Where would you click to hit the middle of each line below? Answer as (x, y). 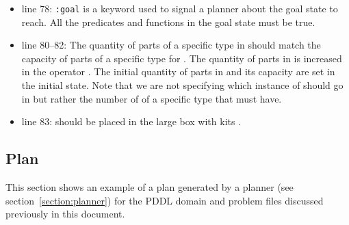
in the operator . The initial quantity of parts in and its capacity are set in (178, 71)
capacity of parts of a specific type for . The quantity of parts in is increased (182, 58)
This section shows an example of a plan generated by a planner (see (150, 187)
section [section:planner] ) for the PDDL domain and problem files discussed (165, 200)
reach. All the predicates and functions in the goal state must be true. (168, 22)
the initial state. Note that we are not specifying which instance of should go (182, 85)
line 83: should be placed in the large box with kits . (131, 121)
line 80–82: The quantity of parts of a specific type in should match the (171, 45)
